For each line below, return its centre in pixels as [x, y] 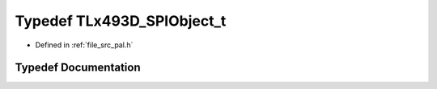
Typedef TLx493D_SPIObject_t [121, 21]
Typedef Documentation [78, 68]
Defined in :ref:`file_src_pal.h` [84, 45]
